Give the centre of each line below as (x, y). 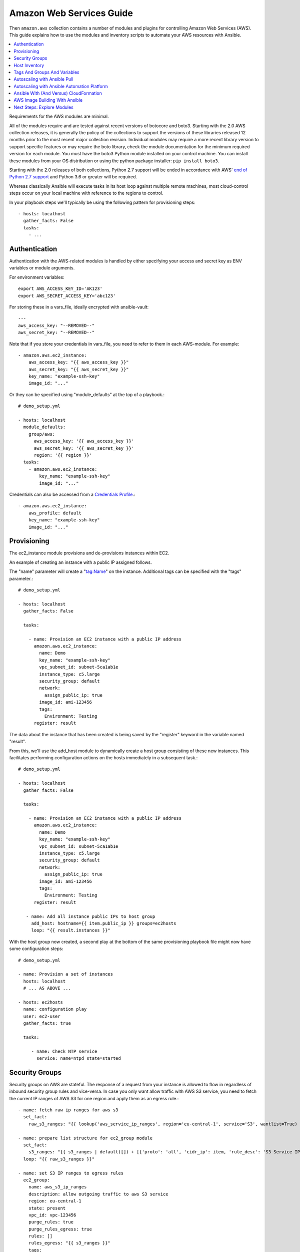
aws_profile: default (55, 513)
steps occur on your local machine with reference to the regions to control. (86, 193)
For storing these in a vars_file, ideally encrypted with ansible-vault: (79, 307)
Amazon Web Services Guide (71, 13)
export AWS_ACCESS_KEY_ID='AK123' (60, 289)
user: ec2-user (42, 1016)
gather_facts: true (47, 1023)
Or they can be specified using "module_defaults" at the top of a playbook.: (87, 394)
